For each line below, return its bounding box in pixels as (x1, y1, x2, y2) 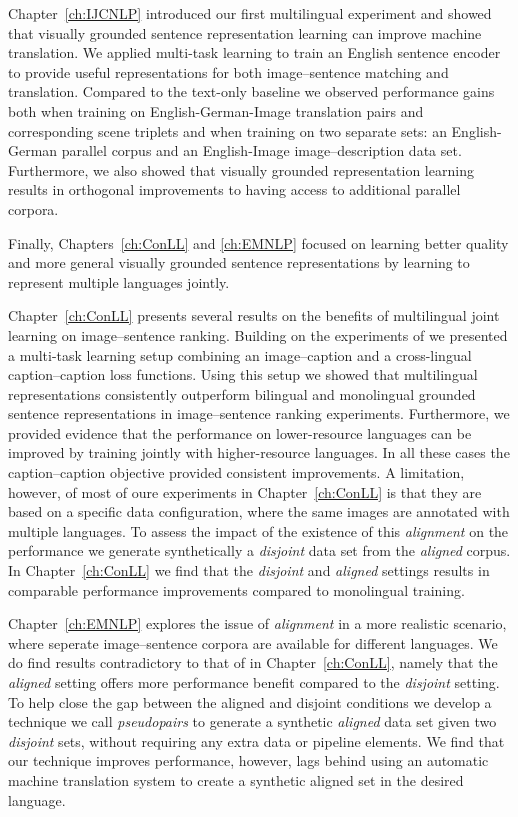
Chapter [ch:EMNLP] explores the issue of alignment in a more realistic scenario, (8, 613, 507, 634)
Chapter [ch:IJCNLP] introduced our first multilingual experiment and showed (8, 3, 492, 23)
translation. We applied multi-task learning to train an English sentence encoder (8, 42, 501, 63)
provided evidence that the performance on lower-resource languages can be (8, 422, 472, 443)
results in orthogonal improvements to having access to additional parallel (8, 179, 461, 200)
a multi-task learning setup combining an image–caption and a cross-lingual (8, 344, 472, 365)
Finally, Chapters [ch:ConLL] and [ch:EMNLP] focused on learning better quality (8, 232, 509, 253)
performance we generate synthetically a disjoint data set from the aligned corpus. (8, 540, 511, 561)
